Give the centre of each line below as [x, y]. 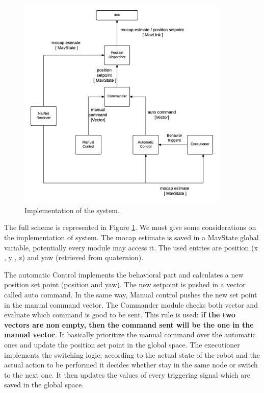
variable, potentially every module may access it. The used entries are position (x [131, 247]
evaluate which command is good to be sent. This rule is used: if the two [120, 315]
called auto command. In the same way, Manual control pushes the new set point [131, 294]
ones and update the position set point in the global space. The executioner [122, 344]
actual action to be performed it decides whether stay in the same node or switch [131, 365]
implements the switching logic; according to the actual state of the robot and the [132, 354]
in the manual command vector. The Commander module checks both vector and [131, 304]
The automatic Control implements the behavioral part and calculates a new [124, 274]
